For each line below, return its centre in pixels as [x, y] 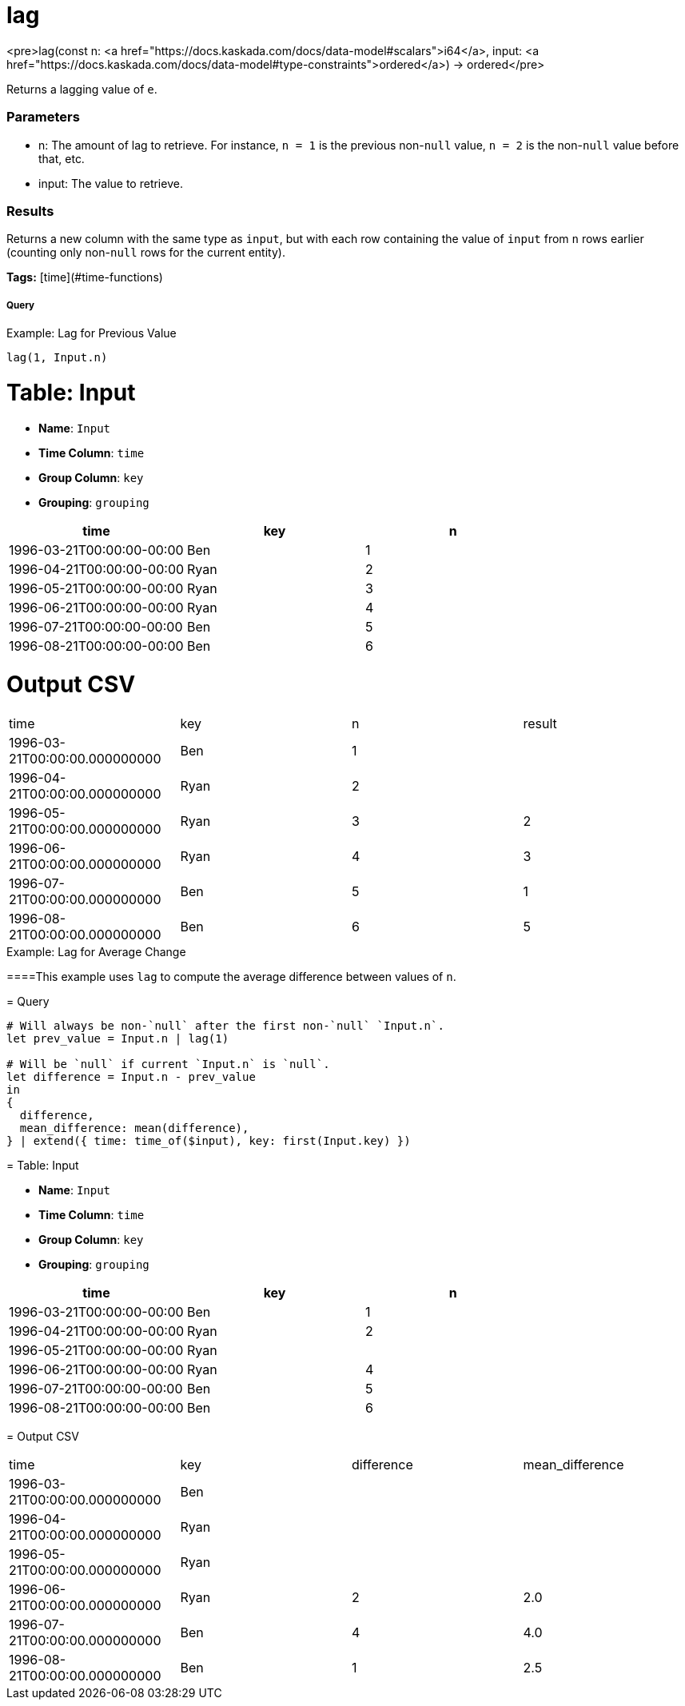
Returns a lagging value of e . [82, 89]
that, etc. [62, 158]
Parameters [43, 117]
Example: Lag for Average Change [96, 952]
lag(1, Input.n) [57, 358]
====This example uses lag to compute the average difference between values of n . [231, 977]
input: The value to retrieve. [111, 183]
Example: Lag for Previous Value [92, 333]
